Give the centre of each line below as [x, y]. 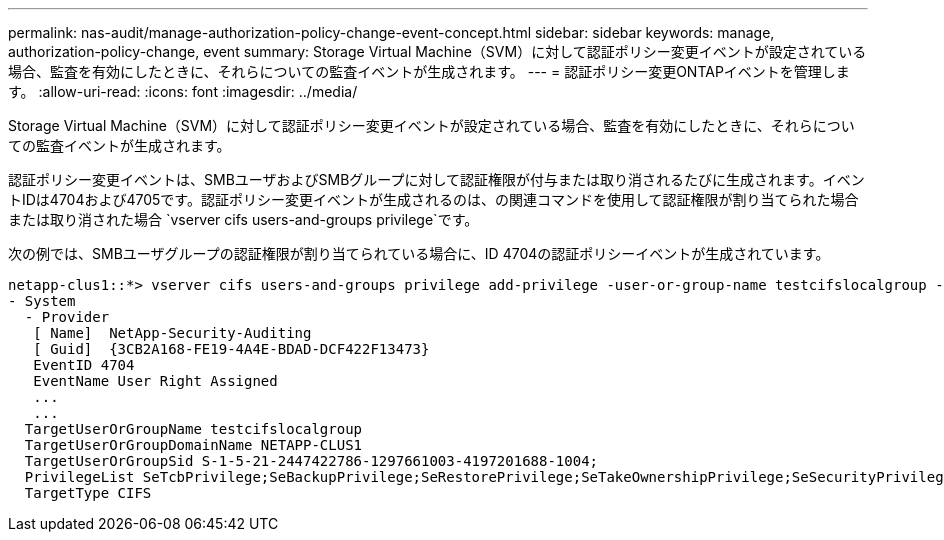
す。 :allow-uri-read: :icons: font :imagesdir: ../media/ [183, 91]
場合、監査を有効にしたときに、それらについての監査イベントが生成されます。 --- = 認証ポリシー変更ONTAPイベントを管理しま [429, 71]
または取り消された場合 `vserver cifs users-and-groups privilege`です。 [243, 219]
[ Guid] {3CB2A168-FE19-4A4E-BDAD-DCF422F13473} [231, 349]
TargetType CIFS [88, 493]
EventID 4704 [84, 365]
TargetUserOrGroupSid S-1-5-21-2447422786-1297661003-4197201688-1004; [311, 461]
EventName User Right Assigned [155, 381]
